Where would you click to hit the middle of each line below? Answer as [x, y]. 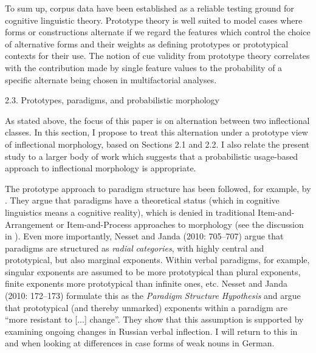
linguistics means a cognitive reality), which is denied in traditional [130, 212]
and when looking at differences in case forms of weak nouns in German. [140, 343]
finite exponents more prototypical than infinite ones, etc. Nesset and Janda [146, 283]
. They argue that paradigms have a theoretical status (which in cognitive [142, 200]
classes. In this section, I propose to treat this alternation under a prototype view [156, 132]
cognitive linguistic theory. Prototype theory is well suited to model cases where [154, 20]
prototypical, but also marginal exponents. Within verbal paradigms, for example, [157, 260]
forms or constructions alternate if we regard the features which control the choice [158, 32]
